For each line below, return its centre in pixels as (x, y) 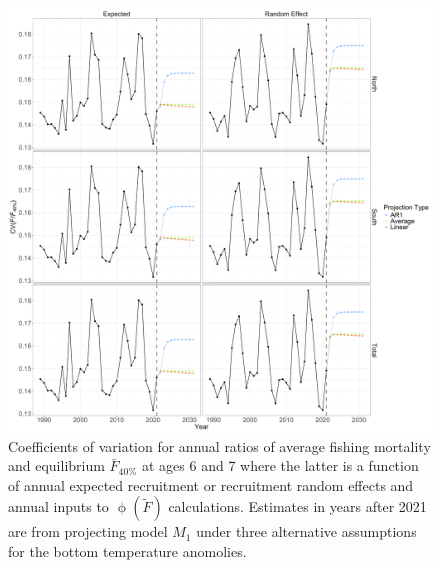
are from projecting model (88, 531)
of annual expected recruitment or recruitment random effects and (211, 484)
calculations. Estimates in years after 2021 (297, 506)
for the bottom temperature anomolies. (127, 550)
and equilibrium (56, 465)
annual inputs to (58, 506)
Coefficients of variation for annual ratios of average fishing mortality (219, 445)
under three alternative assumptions (306, 531)
